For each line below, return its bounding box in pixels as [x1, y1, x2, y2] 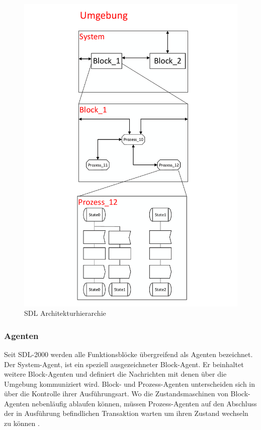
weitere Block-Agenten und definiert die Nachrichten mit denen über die [4, 369, 227, 379]
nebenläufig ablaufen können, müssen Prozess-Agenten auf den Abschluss [32, 398, 257, 408]
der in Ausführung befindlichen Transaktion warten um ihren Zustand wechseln [4, 408, 248, 418]
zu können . [4, 418, 40, 428]
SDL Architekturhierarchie [24, 308, 106, 318]
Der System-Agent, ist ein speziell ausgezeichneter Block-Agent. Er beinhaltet [4, 359, 244, 369]
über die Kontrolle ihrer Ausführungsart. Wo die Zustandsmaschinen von [4, 388, 228, 399]
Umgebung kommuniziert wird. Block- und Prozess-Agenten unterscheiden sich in [4, 378, 255, 389]
